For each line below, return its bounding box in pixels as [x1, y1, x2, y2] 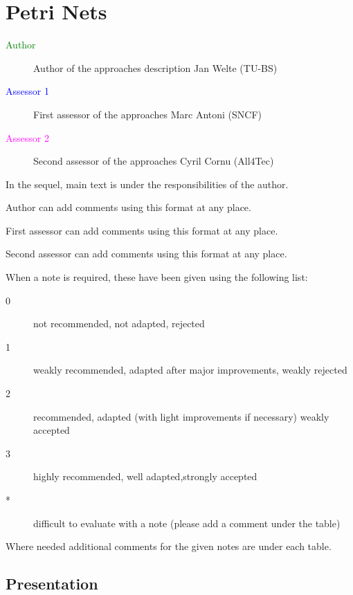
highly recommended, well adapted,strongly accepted [33, 469, 257, 484]
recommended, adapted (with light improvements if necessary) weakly [33, 409, 329, 423]
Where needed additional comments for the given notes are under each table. [6, 539, 332, 553]
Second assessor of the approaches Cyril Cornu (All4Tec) [33, 154, 274, 168]
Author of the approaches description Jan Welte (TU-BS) [33, 60, 278, 75]
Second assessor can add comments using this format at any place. [6, 246, 287, 261]
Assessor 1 [6, 84, 49, 98]
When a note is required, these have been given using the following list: [6, 270, 308, 284]
